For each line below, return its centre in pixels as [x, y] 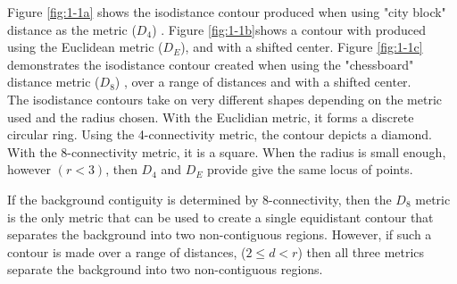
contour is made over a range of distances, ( [127, 251]
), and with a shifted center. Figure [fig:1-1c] [302, 47]
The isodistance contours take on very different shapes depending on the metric [225, 99]
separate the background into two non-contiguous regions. [165, 269]
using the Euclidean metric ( [85, 47]
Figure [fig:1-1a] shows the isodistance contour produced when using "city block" [227, 12]
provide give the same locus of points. [310, 169]
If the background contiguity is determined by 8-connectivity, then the [199, 199]
